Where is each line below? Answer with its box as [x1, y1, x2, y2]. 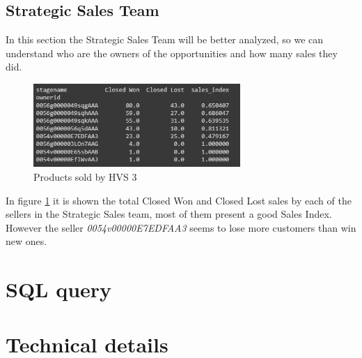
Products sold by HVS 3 [33, 170, 137, 184]
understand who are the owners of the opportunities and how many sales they [6, 45, 338, 60]
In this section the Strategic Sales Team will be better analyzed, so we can [6, 32, 324, 47]
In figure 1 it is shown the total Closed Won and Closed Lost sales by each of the [6, 193, 352, 207]
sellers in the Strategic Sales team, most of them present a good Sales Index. [6, 207, 332, 221]
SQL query [6, 275, 112, 304]
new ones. [6, 234, 47, 248]
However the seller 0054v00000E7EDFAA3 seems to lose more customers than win [6, 220, 356, 234]
